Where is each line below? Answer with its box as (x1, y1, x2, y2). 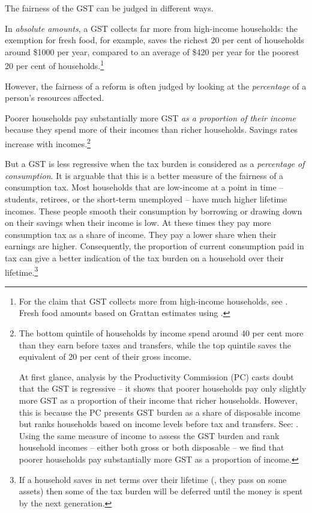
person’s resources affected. (5, 91, 104, 104)
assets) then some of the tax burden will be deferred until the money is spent (19, 485, 303, 497)
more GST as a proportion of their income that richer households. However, (19, 394, 298, 406)
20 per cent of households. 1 (5, 58, 104, 72)
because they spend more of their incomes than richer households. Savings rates (5, 123, 298, 136)
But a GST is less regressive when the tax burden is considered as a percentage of (5, 157, 305, 170)
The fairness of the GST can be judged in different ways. (5, 2, 214, 14)
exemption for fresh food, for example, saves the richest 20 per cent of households (5, 34, 304, 46)
